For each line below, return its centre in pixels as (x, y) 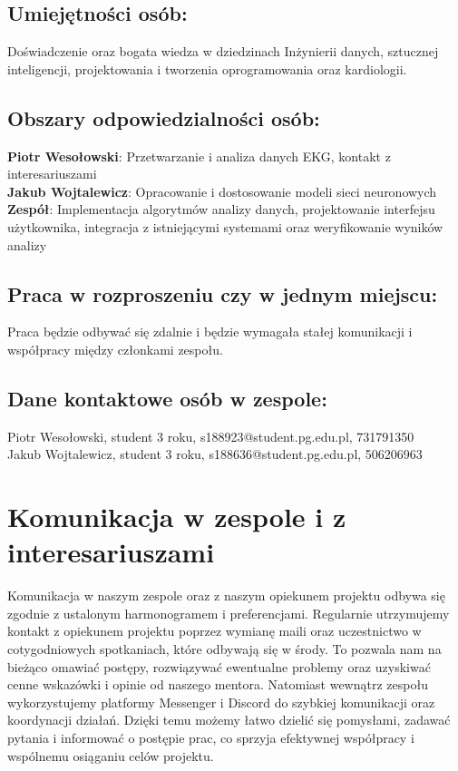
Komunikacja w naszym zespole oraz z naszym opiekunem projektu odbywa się (226, 595)
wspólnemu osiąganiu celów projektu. (111, 755)
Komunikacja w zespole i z (177, 517)
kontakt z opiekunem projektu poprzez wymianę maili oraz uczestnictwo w (214, 631)
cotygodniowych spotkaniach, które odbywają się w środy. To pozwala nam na (224, 649)
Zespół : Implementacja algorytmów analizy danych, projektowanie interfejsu (221, 209)
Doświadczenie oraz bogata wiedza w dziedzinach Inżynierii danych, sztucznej (223, 51)
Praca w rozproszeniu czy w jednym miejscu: (223, 293)
